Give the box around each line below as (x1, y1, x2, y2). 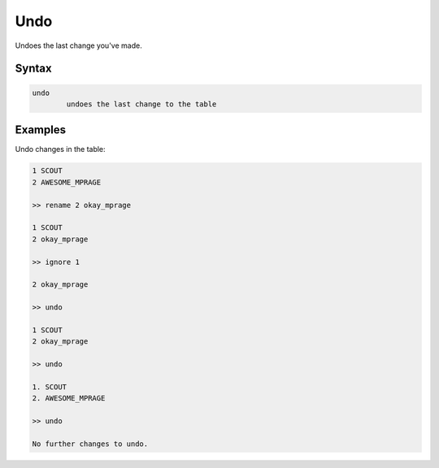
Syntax (15, 62, 52, 76)
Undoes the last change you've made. (15, 41, 142, 50)
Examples (15, 123, 67, 137)
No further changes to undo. (32, 439, 149, 448)
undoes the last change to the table (66, 99, 217, 109)
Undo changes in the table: (15, 145, 106, 154)
